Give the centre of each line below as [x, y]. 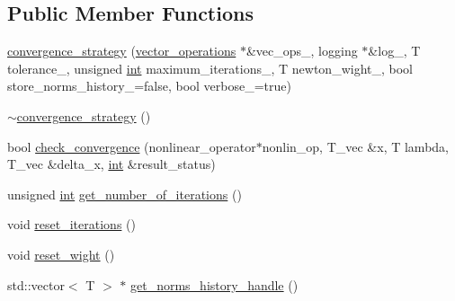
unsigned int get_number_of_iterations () [125, 194]
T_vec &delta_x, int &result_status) [112, 164]
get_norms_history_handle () [214, 284]
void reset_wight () [61, 254]
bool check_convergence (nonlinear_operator [132, 146]
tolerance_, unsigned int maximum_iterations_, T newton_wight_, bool [210, 68]
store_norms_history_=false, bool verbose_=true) [149, 86]
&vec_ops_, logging [302, 51]
